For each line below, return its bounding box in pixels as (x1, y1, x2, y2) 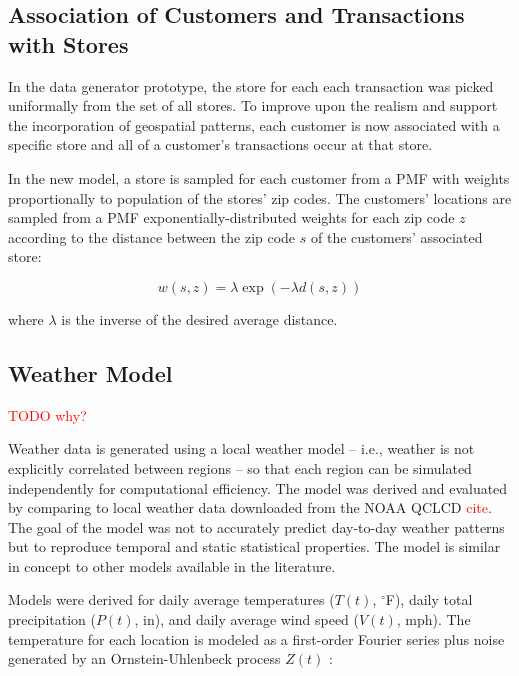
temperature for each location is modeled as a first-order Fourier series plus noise (8, 628, 505, 649)
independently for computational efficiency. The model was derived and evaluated (8, 477, 508, 498)
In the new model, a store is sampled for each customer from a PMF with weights (8, 167, 510, 188)
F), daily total (385, 589, 473, 610)
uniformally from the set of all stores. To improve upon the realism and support (8, 95, 498, 116)
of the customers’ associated (310, 226, 483, 247)
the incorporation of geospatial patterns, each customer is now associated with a (8, 114, 500, 135)
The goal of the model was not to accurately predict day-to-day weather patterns (8, 516, 505, 537)
